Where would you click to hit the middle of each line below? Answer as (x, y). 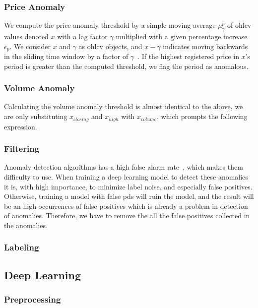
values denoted (26, 36)
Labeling (22, 247)
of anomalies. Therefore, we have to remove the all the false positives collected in (127, 216)
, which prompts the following (202, 116)
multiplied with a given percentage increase (182, 36)
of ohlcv (239, 25)
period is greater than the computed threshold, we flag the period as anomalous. (126, 66)
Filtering (22, 149)
